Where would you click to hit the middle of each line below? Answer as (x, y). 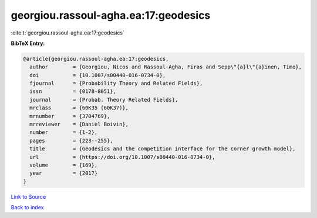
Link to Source (28, 196)
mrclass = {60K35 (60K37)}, (79, 108)
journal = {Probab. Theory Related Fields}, (104, 100)
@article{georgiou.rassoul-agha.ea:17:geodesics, (96, 59)
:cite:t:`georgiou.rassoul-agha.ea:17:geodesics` (68, 33)
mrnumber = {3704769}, (70, 116)
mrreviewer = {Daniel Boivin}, (79, 124)
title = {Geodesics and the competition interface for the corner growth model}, (163, 149)
